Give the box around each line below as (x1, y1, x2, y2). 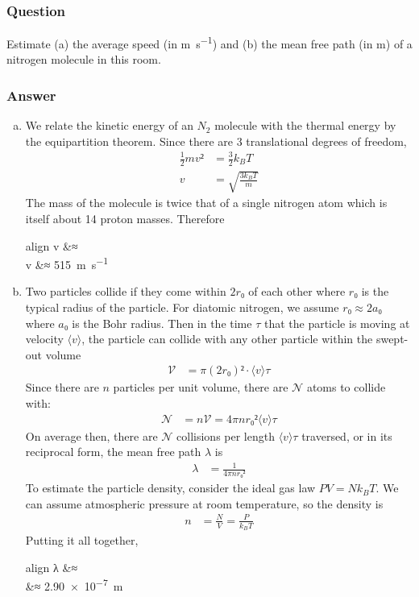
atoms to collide (306, 379, 386, 396)
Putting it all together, (25, 532, 139, 549)
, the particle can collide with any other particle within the (81, 330, 373, 347)
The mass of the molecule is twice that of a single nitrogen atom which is (25, 194, 388, 211)
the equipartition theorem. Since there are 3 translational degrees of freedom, (25, 132, 407, 149)
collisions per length (176, 427, 275, 444)
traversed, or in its (301, 427, 392, 444)
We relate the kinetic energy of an (25, 117, 193, 134)
